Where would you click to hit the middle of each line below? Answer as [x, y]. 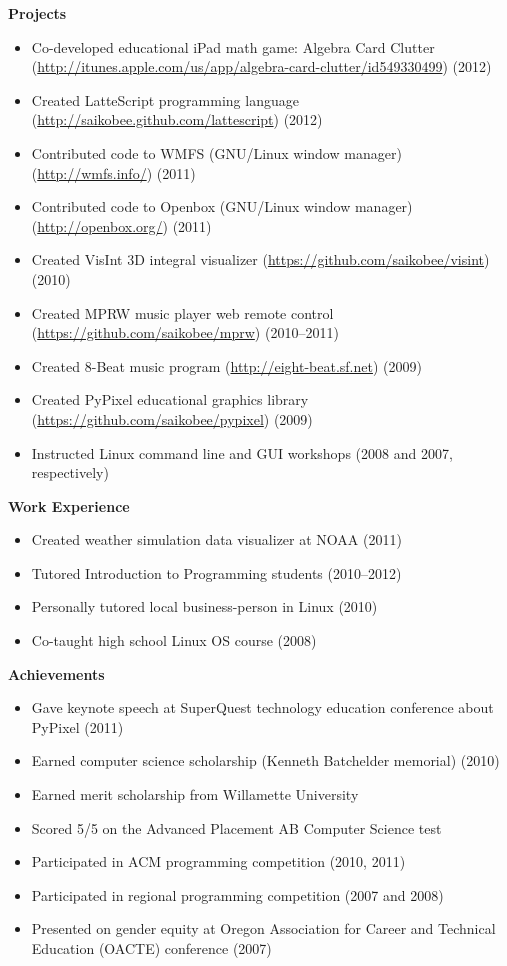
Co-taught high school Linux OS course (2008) [174, 640]
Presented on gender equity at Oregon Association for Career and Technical [263, 928]
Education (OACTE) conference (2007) [151, 948]
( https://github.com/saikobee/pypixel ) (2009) [172, 418]
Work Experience [69, 505]
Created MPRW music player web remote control [182, 312]
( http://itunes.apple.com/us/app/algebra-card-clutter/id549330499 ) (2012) [261, 66]
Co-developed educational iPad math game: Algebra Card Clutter [233, 46]
